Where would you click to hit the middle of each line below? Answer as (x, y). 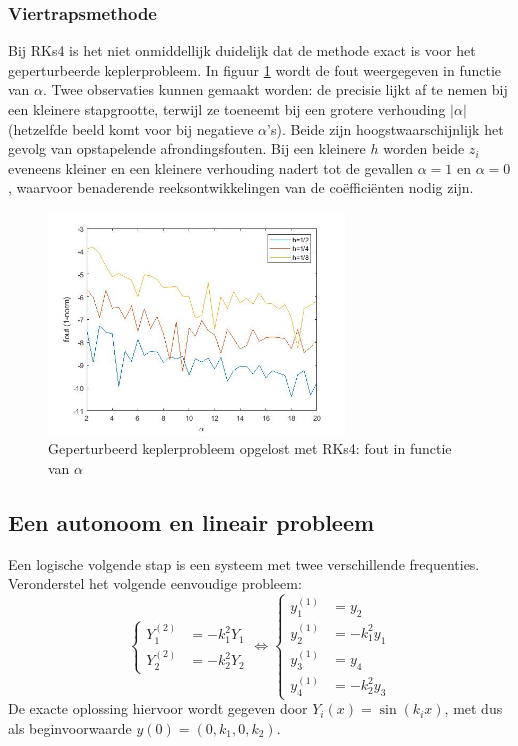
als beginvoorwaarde (70, 727)
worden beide (424, 148)
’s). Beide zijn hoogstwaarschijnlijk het (385, 128)
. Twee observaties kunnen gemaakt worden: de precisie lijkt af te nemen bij (275, 89)
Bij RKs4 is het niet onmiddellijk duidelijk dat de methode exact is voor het (242, 50)
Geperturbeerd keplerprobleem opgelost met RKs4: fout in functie (250, 448)
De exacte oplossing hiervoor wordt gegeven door (158, 708)
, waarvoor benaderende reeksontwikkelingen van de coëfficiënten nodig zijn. (241, 187)
